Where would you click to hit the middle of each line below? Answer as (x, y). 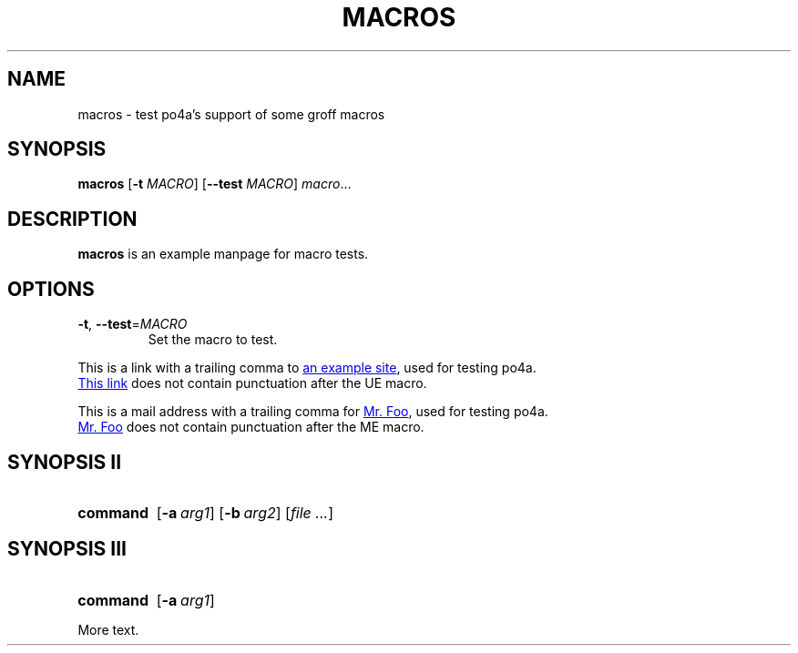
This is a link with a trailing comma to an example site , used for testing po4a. (307, 368)
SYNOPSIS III (67, 549)
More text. (108, 629)
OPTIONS (51, 289)
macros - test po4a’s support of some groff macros (231, 114)
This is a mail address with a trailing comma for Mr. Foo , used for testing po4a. (313, 412)
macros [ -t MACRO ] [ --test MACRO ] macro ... (215, 184)
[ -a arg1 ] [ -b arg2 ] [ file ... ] (245, 512)
